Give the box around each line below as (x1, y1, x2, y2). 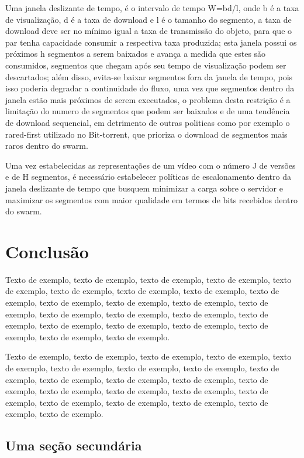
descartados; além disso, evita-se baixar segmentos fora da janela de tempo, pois (5, 70, 293, 83)
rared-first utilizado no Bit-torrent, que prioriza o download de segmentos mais (5, 128, 288, 140)
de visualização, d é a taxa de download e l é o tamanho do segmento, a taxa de (5, 13, 292, 25)
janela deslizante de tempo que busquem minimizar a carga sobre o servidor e (5, 182, 283, 194)
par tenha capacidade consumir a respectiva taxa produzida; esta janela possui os (5, 36, 297, 48)
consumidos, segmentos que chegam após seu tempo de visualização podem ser (5, 59, 286, 71)
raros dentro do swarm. (5, 139, 88, 152)
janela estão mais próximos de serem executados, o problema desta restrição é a (5, 93, 291, 105)
